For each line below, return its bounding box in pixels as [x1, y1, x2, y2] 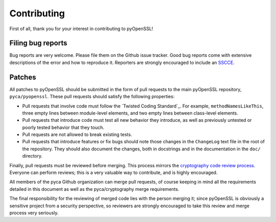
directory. [22, 153, 43, 159]
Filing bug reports [9, 39, 67, 48]
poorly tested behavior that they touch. [22, 124, 104, 130]
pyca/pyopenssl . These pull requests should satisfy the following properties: [9, 94, 175, 100]
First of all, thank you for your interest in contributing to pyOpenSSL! [9, 26, 153, 32]
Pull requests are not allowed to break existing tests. [22, 131, 132, 138]
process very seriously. [9, 210, 59, 216]
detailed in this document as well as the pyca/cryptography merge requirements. [9, 186, 179, 192]
